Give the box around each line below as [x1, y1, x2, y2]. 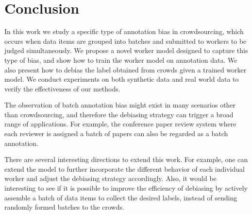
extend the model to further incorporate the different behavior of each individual [4, 163, 245, 174]
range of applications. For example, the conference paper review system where [4, 119, 236, 129]
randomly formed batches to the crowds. [4, 202, 124, 212]
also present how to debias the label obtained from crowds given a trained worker [4, 64, 247, 74]
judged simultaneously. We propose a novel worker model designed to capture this [4, 45, 248, 55]
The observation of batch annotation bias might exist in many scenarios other [4, 100, 236, 110]
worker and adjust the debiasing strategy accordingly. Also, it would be [4, 173, 217, 183]
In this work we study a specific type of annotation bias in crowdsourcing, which [4, 26, 244, 36]
